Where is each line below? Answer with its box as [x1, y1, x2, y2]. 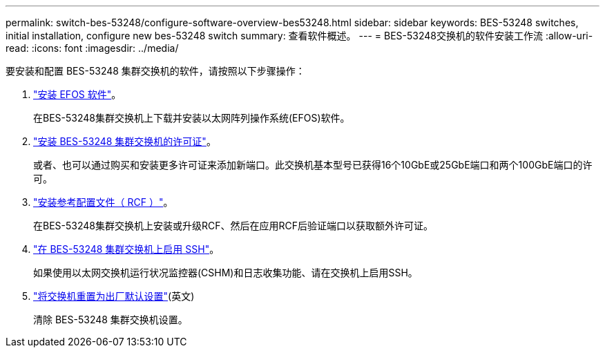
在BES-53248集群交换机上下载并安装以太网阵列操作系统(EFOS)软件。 [33, 112, 350, 124]
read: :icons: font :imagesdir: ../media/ [6, 42, 179, 54]
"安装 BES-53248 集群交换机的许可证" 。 [33, 135, 216, 147]
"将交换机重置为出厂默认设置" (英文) [33, 290, 195, 302]
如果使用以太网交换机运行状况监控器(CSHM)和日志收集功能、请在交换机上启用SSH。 [33, 267, 418, 278]
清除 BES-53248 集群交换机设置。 [33, 314, 188, 325]
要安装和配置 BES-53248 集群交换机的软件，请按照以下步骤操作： [6, 65, 305, 77]
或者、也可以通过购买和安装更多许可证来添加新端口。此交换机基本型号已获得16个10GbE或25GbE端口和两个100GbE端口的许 [33, 159, 593, 171]
